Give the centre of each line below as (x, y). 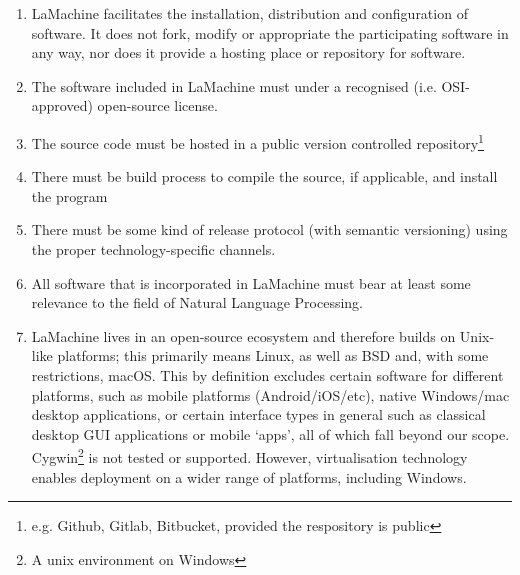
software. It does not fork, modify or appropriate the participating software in (270, 32)
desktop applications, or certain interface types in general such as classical (258, 414)
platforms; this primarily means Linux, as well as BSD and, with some (273, 355)
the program (69, 195)
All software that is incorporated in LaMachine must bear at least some (251, 282)
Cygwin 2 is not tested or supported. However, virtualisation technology (249, 455)
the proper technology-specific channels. (153, 249)
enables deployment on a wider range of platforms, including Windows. (249, 476)
